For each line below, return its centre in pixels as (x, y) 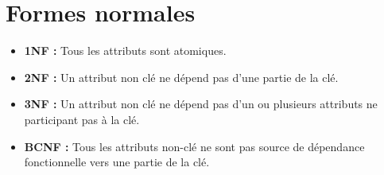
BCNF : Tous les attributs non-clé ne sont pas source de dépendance (194, 146)
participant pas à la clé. (82, 119)
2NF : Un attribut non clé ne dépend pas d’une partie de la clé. (181, 77)
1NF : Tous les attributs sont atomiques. (125, 51)
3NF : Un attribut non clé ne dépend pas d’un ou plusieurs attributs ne (201, 104)
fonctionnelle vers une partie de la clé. (117, 162)
